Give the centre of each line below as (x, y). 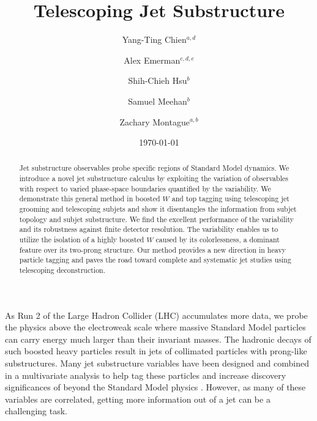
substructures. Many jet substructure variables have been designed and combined (157, 363)
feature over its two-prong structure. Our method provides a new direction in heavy (152, 249)
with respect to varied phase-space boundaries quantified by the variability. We (145, 188)
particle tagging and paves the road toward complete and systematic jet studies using (155, 260)
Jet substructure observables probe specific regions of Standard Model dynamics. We (154, 168)
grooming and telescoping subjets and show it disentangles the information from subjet (158, 209)
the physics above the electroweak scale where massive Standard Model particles (155, 327)
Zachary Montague (155, 121)
